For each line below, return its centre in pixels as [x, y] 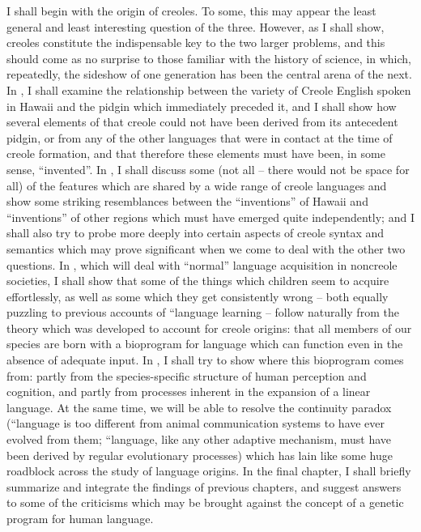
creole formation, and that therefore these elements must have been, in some [196, 153]
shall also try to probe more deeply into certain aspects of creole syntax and [196, 233]
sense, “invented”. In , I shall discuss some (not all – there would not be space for [208, 169]
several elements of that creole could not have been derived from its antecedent [202, 122]
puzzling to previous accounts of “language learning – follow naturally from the [203, 312]
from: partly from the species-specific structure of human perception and [187, 375]
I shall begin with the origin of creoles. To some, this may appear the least [191, 11]
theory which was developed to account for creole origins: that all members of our [209, 328]
